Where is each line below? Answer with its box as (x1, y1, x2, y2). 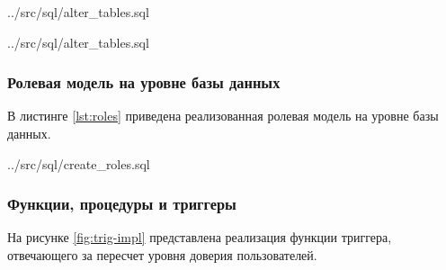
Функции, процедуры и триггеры (7, 193, 236, 215)
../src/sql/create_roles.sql (7, 154, 150, 173)
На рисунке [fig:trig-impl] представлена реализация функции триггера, (7, 228, 392, 247)
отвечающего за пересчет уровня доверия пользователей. (7, 246, 317, 264)
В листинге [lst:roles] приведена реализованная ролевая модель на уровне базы (7, 106, 439, 125)
